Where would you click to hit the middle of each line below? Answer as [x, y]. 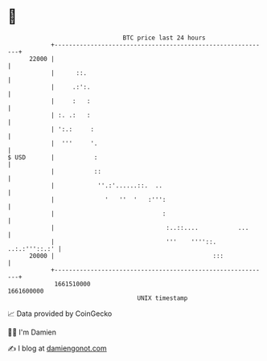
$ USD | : [53, 157]
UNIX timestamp [162, 298]
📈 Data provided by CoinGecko [60, 314]
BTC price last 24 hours [164, 38]
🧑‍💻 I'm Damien [32, 332]
